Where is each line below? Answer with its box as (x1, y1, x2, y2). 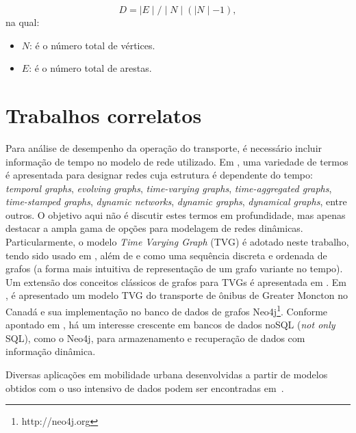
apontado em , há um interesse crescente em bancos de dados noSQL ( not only (5, 317, 335, 332)
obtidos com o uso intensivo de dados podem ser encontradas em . (5, 380, 284, 395)
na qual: (5, 15, 40, 29)
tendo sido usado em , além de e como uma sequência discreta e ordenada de (5, 248, 327, 262)
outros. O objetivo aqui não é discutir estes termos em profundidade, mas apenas (5, 207, 346, 222)
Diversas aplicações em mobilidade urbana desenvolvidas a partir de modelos (5, 367, 328, 382)
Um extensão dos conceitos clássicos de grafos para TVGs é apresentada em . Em (5, 274, 346, 289)
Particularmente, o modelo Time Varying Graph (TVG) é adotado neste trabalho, (5, 235, 349, 249)
